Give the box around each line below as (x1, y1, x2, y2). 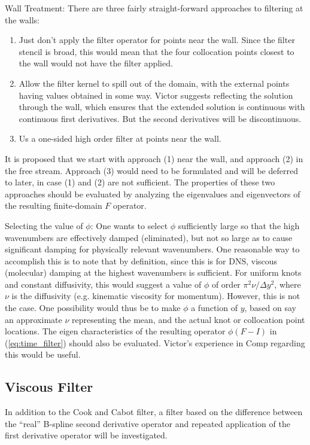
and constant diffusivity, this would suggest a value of (5, 278, 202, 290)
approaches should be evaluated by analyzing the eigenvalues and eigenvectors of (5, 187, 300, 200)
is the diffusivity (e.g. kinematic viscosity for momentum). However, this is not (11, 289, 300, 302)
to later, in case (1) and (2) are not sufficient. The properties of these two (5, 176, 275, 188)
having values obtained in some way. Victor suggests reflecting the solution (19, 89, 293, 101)
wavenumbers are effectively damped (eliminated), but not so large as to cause (5, 231, 293, 243)
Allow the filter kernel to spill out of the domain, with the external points (19, 77, 290, 89)
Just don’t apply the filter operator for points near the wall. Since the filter (19, 33, 295, 46)
